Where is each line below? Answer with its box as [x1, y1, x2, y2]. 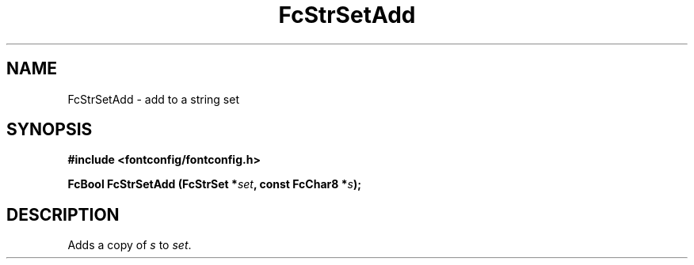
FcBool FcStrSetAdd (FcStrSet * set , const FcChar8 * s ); [67, 177, 361, 191]
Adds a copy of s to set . [67, 238, 192, 252]
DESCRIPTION [6, 204, 120, 225]
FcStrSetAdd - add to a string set [67, 92, 239, 106]
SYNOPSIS [6, 119, 93, 140]
